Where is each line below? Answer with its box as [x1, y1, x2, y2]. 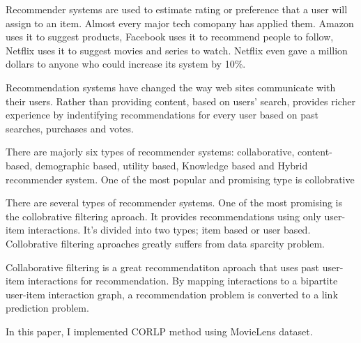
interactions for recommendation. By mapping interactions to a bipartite [27, 273, 338, 288]
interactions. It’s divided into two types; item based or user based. [27, 222, 311, 237]
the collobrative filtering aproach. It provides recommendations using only [6, 208, 321, 223]
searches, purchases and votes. [6, 121, 134, 135]
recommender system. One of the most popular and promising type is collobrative [6, 171, 355, 186]
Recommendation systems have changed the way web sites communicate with [6, 79, 336, 94]
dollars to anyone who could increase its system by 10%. [6, 56, 246, 71]
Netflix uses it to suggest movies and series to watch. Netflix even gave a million [6, 43, 348, 57]
